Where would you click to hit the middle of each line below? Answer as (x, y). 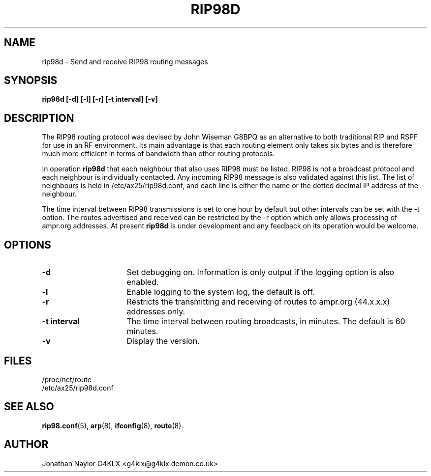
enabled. (143, 282)
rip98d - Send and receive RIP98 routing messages (125, 61)
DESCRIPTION (39, 118)
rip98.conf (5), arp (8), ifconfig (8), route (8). (113, 425)
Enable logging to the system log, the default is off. (221, 292)
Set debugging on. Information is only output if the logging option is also (261, 272)
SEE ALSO (29, 407)
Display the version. (163, 341)
